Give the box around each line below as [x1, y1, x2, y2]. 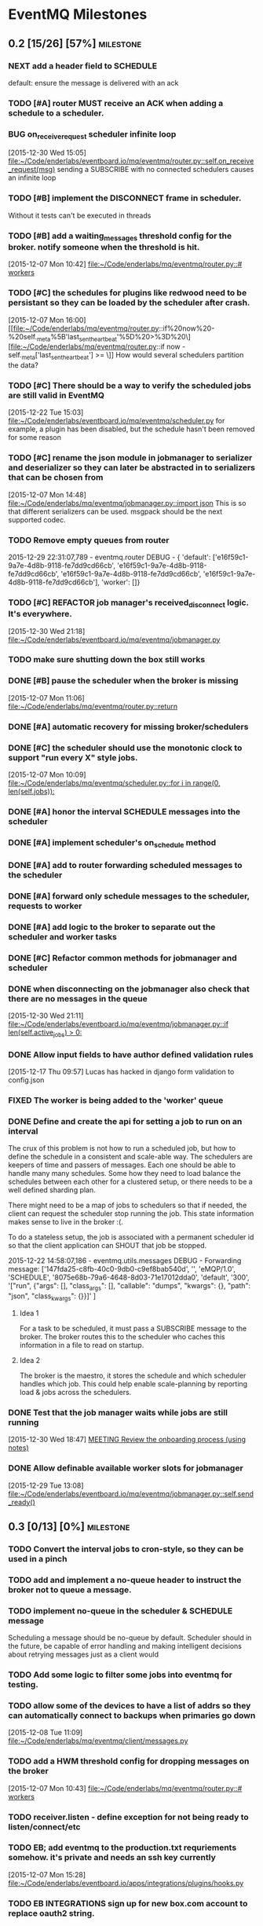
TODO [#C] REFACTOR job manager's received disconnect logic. [8, 597, 249, 610]
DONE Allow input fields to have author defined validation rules [8, 1049, 254, 1060]
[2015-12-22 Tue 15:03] [8, 408, 84, 417]
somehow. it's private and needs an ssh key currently [8, 1852, 216, 1863]
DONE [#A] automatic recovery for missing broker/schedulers [8, 721, 249, 732]
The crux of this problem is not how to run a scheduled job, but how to [8, 1144, 236, 1153]
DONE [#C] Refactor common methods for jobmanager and [8, 952, 237, 963]
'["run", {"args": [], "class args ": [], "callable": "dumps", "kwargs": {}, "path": [8, 1281, 251, 1293]
